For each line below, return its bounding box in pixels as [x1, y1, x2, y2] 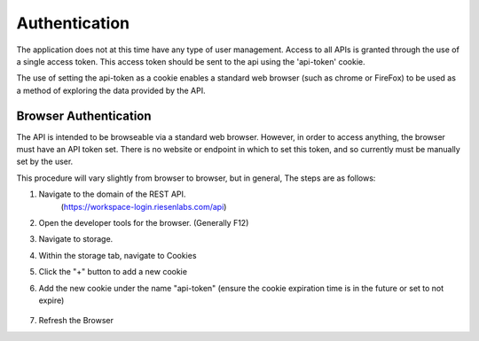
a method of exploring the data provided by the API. [16, 85, 206, 96]
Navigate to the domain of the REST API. [38, 189, 186, 199]
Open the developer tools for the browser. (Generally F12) [38, 217, 249, 228]
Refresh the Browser [38, 315, 114, 326]
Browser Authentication [16, 108, 152, 123]
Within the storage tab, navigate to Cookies [38, 250, 197, 260]
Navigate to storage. [38, 234, 114, 244]
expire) [38, 295, 65, 306]
